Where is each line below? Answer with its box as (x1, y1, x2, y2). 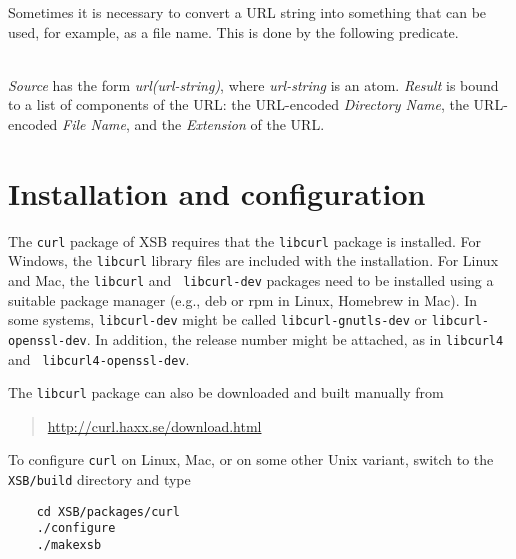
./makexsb (36, 538, 102, 553)
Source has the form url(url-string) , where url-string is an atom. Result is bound (8, 74, 499, 95)
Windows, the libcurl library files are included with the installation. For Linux (8, 250, 499, 271)
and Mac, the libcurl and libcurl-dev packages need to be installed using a (8, 270, 494, 290)
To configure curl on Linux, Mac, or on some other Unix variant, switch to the (8, 449, 494, 470)
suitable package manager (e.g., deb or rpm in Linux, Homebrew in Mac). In (8, 289, 478, 310)
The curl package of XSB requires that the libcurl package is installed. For (8, 230, 482, 251)
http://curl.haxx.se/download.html (47, 415, 262, 436)
